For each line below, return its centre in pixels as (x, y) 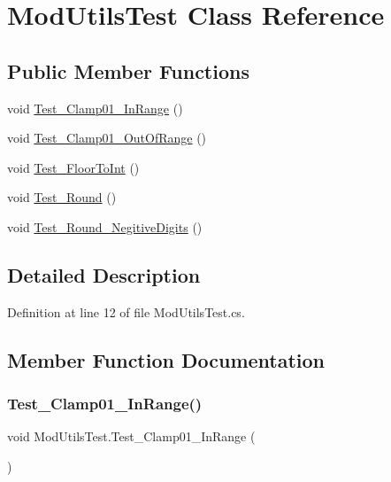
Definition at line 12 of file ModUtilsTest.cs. (126, 311)
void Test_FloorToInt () (73, 167)
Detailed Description (104, 274)
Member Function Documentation (166, 359)
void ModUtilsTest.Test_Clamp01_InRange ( (131, 436)
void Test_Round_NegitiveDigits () (105, 226)
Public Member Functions (128, 70)
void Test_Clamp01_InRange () (95, 108)
